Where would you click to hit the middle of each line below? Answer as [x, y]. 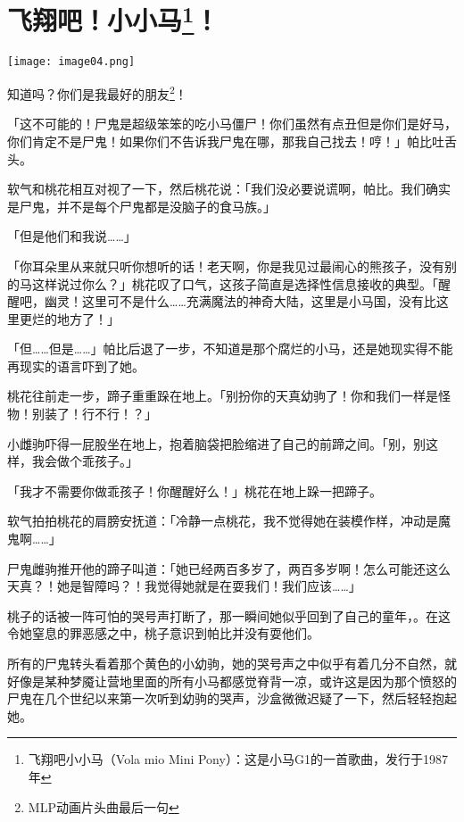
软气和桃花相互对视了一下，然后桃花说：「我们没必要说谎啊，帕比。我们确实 [229, 189]
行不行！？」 [119, 414]
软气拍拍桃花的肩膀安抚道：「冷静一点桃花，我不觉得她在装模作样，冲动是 [223, 521]
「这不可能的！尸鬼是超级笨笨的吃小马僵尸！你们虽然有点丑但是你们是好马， [232, 124]
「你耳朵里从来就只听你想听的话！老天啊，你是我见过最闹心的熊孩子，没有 [226, 266]
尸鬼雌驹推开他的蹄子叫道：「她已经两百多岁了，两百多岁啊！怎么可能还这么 [229, 568]
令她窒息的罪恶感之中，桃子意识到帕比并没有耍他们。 [163, 633]
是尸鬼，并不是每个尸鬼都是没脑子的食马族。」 [141, 206]
